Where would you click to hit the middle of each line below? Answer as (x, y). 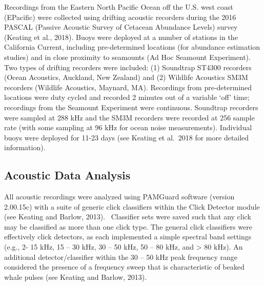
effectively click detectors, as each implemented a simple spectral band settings (128, 237)
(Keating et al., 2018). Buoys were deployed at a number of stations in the (121, 37)
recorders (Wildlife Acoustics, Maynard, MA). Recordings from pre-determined (128, 87)
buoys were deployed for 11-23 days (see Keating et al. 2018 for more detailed (127, 137)
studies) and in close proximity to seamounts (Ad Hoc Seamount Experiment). (127, 57)
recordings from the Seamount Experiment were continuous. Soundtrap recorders (131, 107)
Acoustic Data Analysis (67, 175)
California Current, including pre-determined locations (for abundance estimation (132, 47)
